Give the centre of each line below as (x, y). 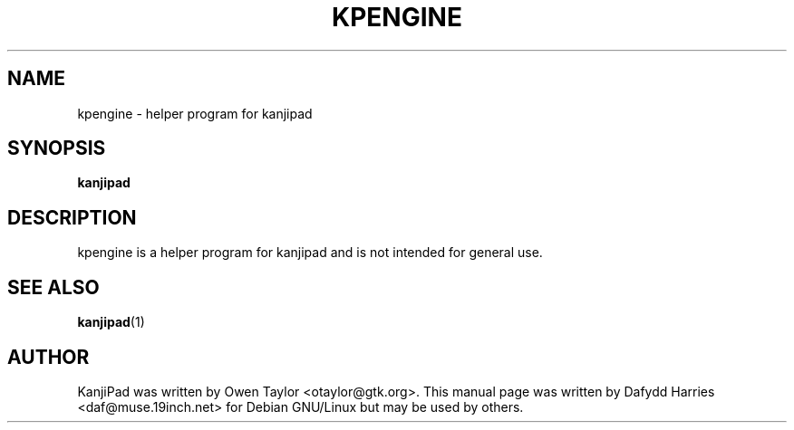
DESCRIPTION (72, 217)
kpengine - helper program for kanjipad (195, 113)
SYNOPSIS (57, 148)
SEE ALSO (53, 287)
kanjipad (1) (111, 322)
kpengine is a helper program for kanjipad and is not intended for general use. (310, 253)
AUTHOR (48, 357)
